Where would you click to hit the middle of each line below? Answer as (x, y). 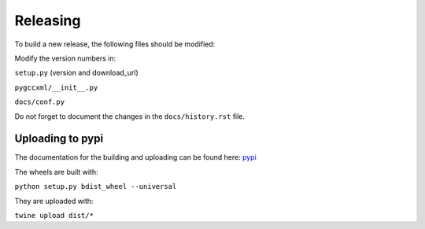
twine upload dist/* (54, 215)
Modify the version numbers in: (65, 58)
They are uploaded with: (54, 201)
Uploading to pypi (59, 139)
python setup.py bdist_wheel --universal (96, 187)
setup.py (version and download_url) (76, 73)
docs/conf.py (40, 102)
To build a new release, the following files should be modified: (115, 44)
